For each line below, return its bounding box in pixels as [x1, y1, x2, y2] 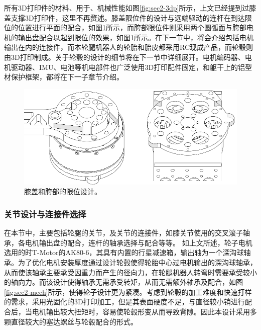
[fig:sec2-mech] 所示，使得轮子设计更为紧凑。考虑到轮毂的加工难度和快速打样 [4, 286, 252, 297]
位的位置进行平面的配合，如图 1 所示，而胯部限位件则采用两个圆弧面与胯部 [4, 22, 246, 33]
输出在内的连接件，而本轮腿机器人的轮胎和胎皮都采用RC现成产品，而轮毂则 [4, 42, 253, 52]
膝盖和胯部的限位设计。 [24, 186, 101, 197]
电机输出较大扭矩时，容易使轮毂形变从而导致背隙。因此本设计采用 [32, 306, 250, 317]
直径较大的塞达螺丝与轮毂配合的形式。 [11, 316, 138, 326]
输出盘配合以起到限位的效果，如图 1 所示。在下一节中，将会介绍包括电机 [18, 32, 253, 42]
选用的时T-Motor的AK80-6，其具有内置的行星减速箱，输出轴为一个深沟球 [4, 247, 244, 258]
